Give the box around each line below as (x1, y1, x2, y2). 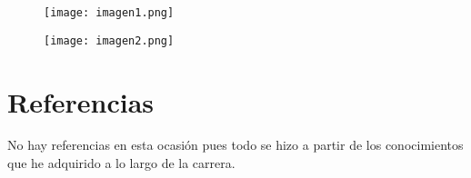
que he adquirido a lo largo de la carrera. (7, 153, 235, 173)
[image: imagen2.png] (44, 34, 175, 47)
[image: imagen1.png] (44, 6, 175, 19)
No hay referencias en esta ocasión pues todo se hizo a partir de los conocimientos (7, 135, 464, 154)
